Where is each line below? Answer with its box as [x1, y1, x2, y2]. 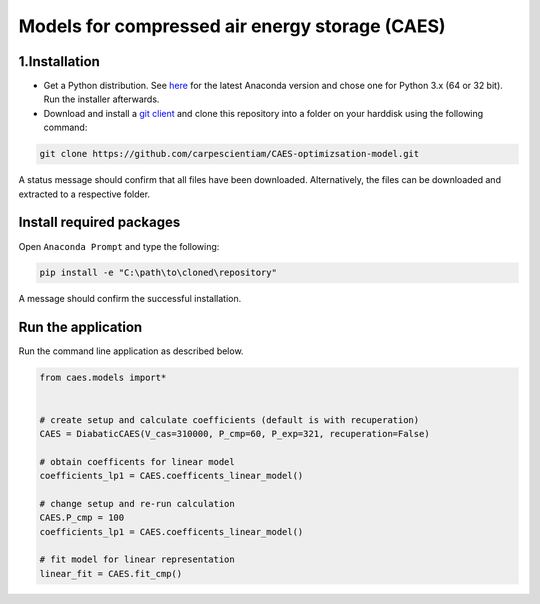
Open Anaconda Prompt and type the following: [18, 240, 220, 252]
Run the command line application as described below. [18, 345, 244, 357]
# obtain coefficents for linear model [39, 456, 235, 467]
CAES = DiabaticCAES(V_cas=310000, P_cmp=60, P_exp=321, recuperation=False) [39, 428, 430, 439]
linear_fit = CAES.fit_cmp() [39, 568, 183, 579]
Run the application [18, 319, 143, 336]
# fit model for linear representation [39, 554, 235, 565]
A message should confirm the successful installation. [18, 293, 242, 305]
